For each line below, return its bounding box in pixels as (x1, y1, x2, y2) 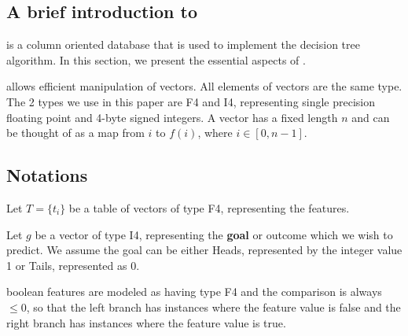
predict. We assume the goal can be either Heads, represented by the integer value (6, 242, 402, 258)
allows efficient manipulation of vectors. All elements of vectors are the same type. (6, 78, 402, 94)
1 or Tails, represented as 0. (6, 257, 140, 273)
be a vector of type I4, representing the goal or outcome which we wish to (35, 226, 393, 242)
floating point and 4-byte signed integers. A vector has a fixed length (6, 109, 338, 125)
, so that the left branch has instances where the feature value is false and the (26, 298, 401, 315)
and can (351, 109, 390, 125)
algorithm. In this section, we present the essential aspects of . (6, 51, 306, 68)
